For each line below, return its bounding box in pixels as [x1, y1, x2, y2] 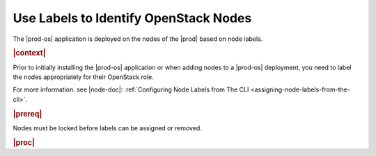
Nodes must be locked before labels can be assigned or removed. [13, 123, 202, 132]
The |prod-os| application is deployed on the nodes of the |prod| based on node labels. [13, 35, 263, 43]
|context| [13, 49, 46, 58]
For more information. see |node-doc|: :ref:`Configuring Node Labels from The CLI [13, 85, 249, 94]
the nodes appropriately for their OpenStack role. [13, 73, 155, 81]
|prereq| [13, 109, 42, 119]
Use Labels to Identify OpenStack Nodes [13, 10, 252, 26]
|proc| [13, 137, 35, 147]
